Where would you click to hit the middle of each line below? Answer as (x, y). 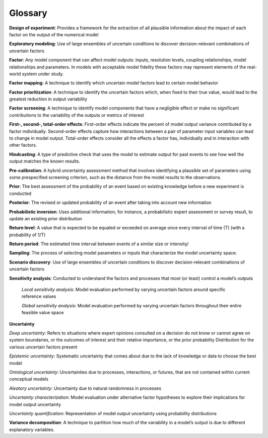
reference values (39, 296)
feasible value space (43, 313)
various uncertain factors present (43, 347)
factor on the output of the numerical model (54, 34)
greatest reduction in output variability (48, 99)
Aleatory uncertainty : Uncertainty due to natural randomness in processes (85, 388)
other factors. (23, 145)
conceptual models (29, 379)
